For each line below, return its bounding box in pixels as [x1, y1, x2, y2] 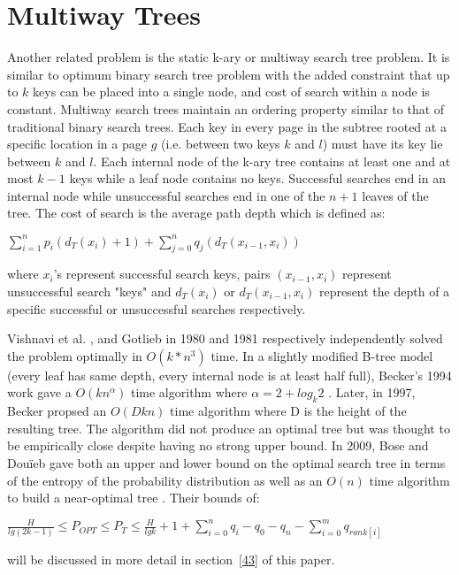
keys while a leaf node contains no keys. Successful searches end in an [69, 169, 446, 188]
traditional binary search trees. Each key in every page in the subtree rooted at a [7, 117, 447, 135]
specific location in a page [7, 134, 147, 153]
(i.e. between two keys [160, 134, 280, 153]
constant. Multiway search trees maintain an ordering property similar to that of [7, 99, 445, 118]
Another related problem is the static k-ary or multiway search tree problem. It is [7, 48, 450, 66]
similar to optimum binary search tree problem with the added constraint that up [7, 65, 450, 83]
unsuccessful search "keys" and [7, 281, 172, 300]
